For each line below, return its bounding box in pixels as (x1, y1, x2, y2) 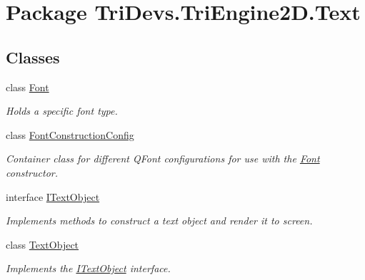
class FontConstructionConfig (6, 127, 134, 142)
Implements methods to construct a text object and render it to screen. (6, 213, 313, 228)
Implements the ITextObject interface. (6, 261, 171, 276)
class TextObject (6, 237, 79, 252)
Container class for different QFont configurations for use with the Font (6, 151, 320, 166)
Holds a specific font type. (6, 103, 118, 118)
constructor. (6, 165, 58, 180)
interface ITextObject (6, 189, 100, 204)
